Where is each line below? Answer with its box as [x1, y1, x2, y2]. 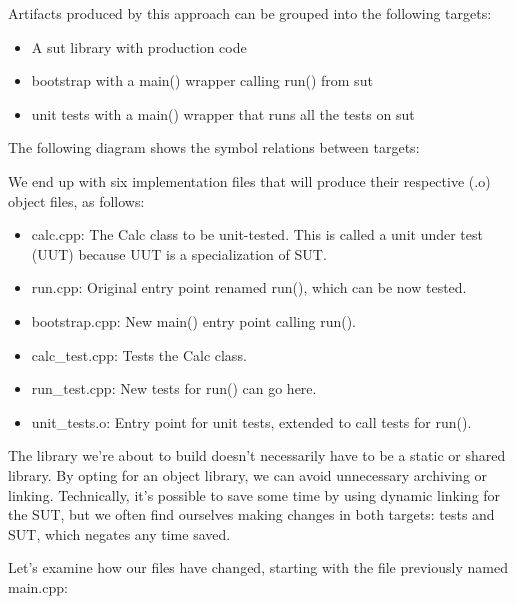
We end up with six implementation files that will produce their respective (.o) [8, 170, 491, 191]
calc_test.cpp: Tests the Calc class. [31, 344, 247, 365]
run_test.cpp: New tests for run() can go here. [31, 378, 317, 399]
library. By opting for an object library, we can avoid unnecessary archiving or [8, 464, 488, 485]
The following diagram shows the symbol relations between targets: [8, 137, 420, 158]
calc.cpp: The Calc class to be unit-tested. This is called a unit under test [31, 224, 483, 245]
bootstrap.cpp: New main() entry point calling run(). [31, 310, 356, 331]
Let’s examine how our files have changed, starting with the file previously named [8, 557, 508, 578]
